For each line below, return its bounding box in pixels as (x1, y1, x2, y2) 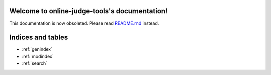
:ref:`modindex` (22, 53, 54, 59)
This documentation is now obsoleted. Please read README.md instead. (9, 20, 159, 26)
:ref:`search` (22, 60, 48, 66)
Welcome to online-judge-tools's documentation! (9, 7, 168, 15)
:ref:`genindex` (22, 46, 53, 52)
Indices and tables (9, 33, 68, 42)
